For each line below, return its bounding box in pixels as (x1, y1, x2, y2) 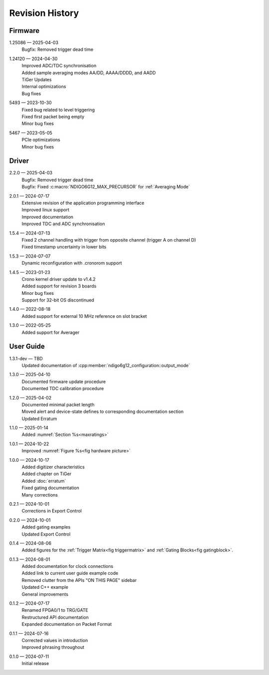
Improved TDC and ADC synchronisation (21, 221, 105, 227)
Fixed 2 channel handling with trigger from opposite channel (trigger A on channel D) (21, 237, 196, 243)
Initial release (21, 661, 49, 667)
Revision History (9, 7, 79, 18)
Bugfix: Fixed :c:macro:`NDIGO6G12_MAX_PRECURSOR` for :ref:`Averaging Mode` (21, 184, 190, 190)
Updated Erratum (21, 415, 57, 421)
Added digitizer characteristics (21, 464, 85, 470)
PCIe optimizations (21, 137, 61, 143)
